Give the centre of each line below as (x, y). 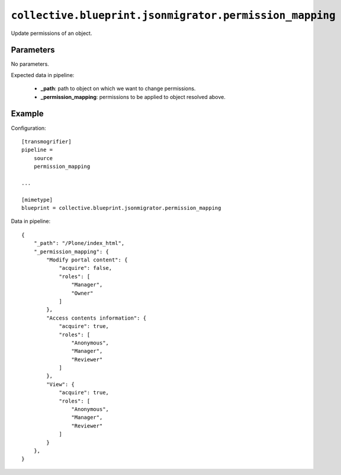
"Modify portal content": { (87, 260)
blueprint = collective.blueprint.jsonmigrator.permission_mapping (121, 208)
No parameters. (30, 64)
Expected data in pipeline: (43, 75)
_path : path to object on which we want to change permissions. (118, 88)
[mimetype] (37, 200)
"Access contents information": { (96, 318)
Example (27, 114)
